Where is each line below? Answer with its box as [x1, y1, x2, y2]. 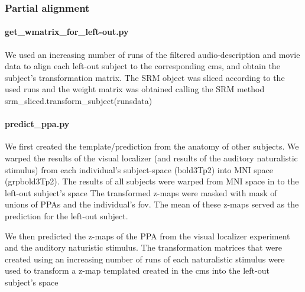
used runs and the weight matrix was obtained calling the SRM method [5, 83, 265, 95]
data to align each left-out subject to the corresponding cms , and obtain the [5, 60, 280, 72]
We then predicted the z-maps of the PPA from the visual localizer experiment [5, 229, 290, 242]
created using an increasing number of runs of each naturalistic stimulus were [5, 252, 285, 265]
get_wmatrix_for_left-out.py [5, 25, 129, 38]
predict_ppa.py [5, 118, 70, 130]
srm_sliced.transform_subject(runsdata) [5, 95, 152, 107]
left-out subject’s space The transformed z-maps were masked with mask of [5, 186, 277, 199]
